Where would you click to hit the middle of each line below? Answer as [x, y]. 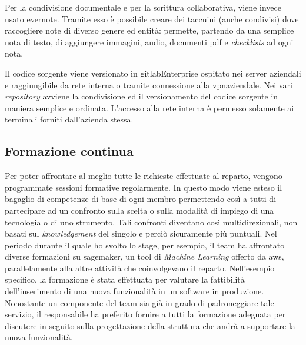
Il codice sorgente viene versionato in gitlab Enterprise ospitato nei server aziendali [153, 73]
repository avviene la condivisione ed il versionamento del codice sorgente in [142, 96]
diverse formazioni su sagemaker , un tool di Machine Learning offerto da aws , [144, 256]
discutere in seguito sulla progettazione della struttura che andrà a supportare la [150, 325]
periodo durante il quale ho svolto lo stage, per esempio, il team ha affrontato [145, 245]
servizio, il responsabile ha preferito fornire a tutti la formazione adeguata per [145, 314]
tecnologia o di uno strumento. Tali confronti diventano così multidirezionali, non [151, 222]
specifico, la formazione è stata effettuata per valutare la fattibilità [125, 279]
